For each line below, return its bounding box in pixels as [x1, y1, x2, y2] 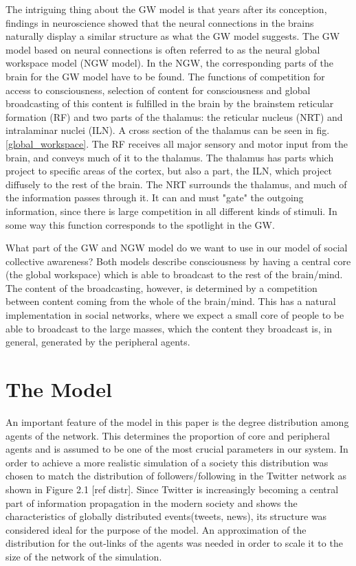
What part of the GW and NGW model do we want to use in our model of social [5, 240, 348, 255]
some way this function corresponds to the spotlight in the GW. [5, 217, 275, 231]
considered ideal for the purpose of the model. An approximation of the [5, 522, 307, 536]
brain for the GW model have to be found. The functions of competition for [5, 69, 325, 83]
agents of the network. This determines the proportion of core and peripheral [5, 428, 330, 442]
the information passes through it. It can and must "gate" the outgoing [5, 190, 304, 205]
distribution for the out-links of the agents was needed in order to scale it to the [5, 536, 343, 550]
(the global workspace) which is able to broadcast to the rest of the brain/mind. [5, 267, 343, 282]
